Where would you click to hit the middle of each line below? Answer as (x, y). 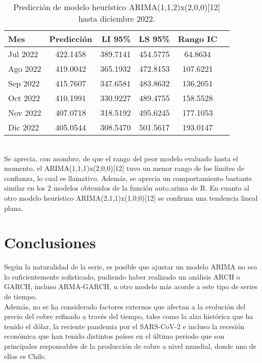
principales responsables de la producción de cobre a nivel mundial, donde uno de (130, 346)
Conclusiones (50, 242)
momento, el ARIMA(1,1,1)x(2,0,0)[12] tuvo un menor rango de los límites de (124, 168)
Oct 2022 (24, 98)
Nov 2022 (25, 112)
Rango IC (198, 39)
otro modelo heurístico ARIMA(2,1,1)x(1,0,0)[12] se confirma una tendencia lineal (131, 197)
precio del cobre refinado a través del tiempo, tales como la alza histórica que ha (129, 316)
